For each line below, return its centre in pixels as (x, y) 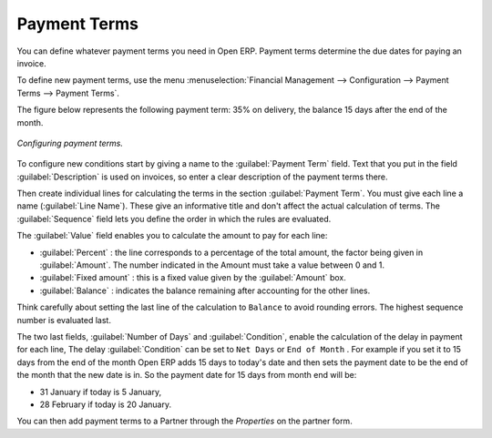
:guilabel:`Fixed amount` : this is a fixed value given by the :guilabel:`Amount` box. (193, 278)
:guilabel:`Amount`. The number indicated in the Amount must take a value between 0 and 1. (212, 265)
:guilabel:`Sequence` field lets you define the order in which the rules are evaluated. (174, 219)
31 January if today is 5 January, (101, 392)
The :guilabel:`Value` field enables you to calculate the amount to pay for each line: (172, 236)
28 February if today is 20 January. (106, 404)
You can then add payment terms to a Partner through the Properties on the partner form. (184, 421)
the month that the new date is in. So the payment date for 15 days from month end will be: (187, 375)
